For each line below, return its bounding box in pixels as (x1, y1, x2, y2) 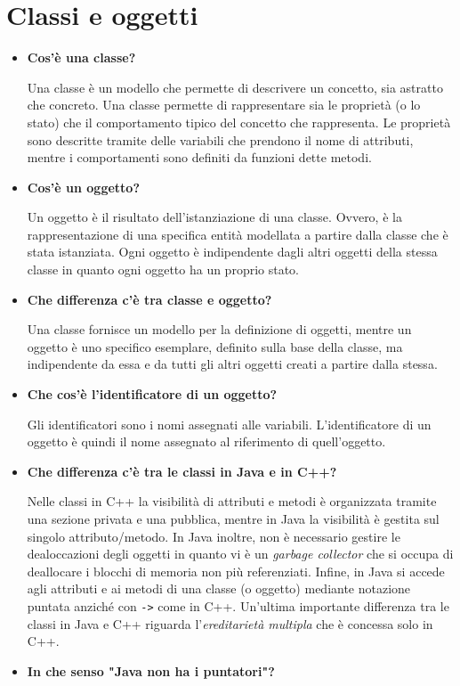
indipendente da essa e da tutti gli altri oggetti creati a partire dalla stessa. (27, 355, 438, 373)
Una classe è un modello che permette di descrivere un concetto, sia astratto (27, 78, 443, 96)
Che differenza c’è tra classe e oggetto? (27, 290, 272, 308)
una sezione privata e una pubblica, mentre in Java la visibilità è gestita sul (27, 510, 440, 527)
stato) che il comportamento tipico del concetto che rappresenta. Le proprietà (27, 112, 451, 131)
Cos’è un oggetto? (27, 177, 140, 196)
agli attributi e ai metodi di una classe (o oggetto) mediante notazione (27, 579, 411, 598)
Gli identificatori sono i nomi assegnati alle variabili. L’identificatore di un (27, 414, 432, 433)
